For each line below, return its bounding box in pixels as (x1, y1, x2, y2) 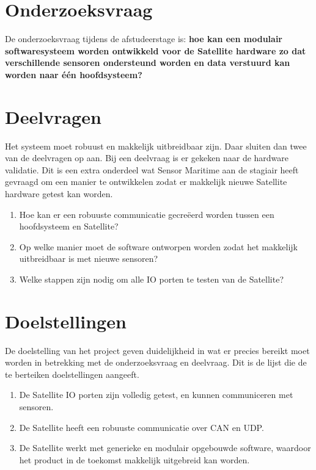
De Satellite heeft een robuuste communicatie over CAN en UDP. (19, 421, 264, 433)
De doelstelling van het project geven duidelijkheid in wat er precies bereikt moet (5, 344, 310, 356)
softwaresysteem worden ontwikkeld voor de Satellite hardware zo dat (5, 44, 306, 57)
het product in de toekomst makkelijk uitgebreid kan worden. (19, 453, 250, 466)
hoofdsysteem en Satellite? (19, 220, 119, 233)
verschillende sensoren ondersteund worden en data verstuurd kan (5, 56, 290, 69)
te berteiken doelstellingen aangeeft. (5, 367, 139, 380)
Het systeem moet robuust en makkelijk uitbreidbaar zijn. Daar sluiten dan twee (5, 139, 307, 152)
